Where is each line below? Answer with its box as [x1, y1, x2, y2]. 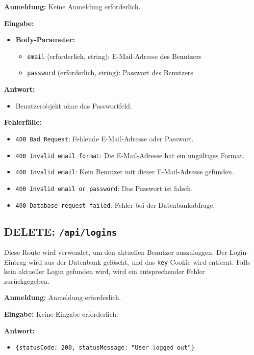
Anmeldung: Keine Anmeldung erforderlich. [4, 1, 141, 11]
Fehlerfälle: [4, 117, 42, 127]
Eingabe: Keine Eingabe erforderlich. [4, 308, 118, 319]
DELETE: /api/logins [4, 223, 117, 239]
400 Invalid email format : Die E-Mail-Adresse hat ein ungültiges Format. [15, 150, 245, 160]
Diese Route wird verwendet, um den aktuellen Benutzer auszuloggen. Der [4, 246, 228, 257]
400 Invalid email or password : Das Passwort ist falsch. [15, 183, 193, 193]
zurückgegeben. [4, 275, 50, 286]
